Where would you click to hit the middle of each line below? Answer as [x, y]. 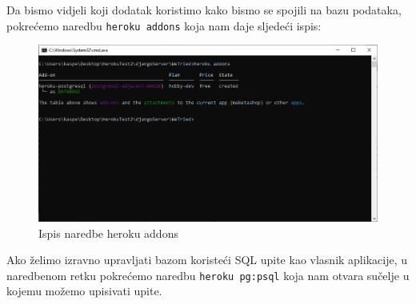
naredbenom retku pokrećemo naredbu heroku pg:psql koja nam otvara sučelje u [208, 275]
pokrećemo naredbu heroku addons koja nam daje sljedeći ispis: [164, 25]
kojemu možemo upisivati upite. [84, 291]
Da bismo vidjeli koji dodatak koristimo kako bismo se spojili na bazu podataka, [204, 10]
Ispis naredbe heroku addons [108, 233]
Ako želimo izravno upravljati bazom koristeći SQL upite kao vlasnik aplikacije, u [207, 260]
